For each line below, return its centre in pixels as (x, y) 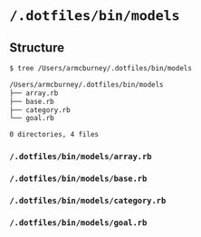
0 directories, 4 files (54, 135)
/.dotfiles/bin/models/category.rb (88, 200)
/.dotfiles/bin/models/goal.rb (78, 223)
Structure (37, 47)
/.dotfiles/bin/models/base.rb (78, 178)
